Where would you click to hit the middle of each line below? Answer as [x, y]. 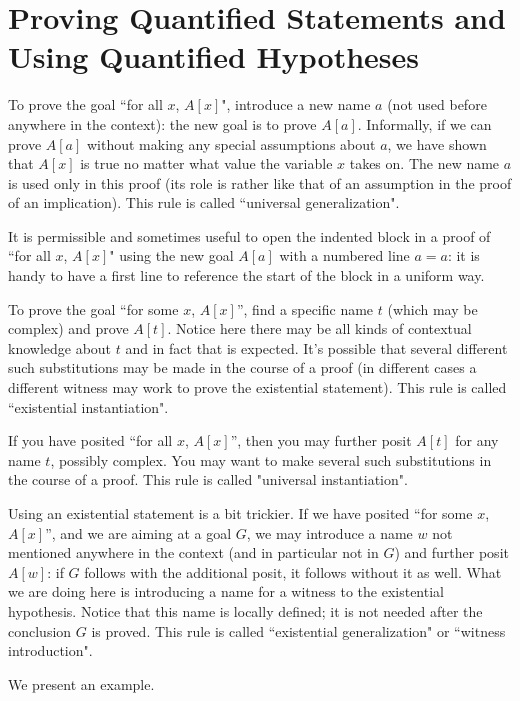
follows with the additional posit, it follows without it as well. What [293, 571]
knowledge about [60, 347]
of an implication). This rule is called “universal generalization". [204, 202]
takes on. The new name [424, 163]
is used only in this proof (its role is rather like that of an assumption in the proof [260, 182]
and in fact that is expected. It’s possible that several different [316, 347]
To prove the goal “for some [93, 308]
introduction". [50, 650]
